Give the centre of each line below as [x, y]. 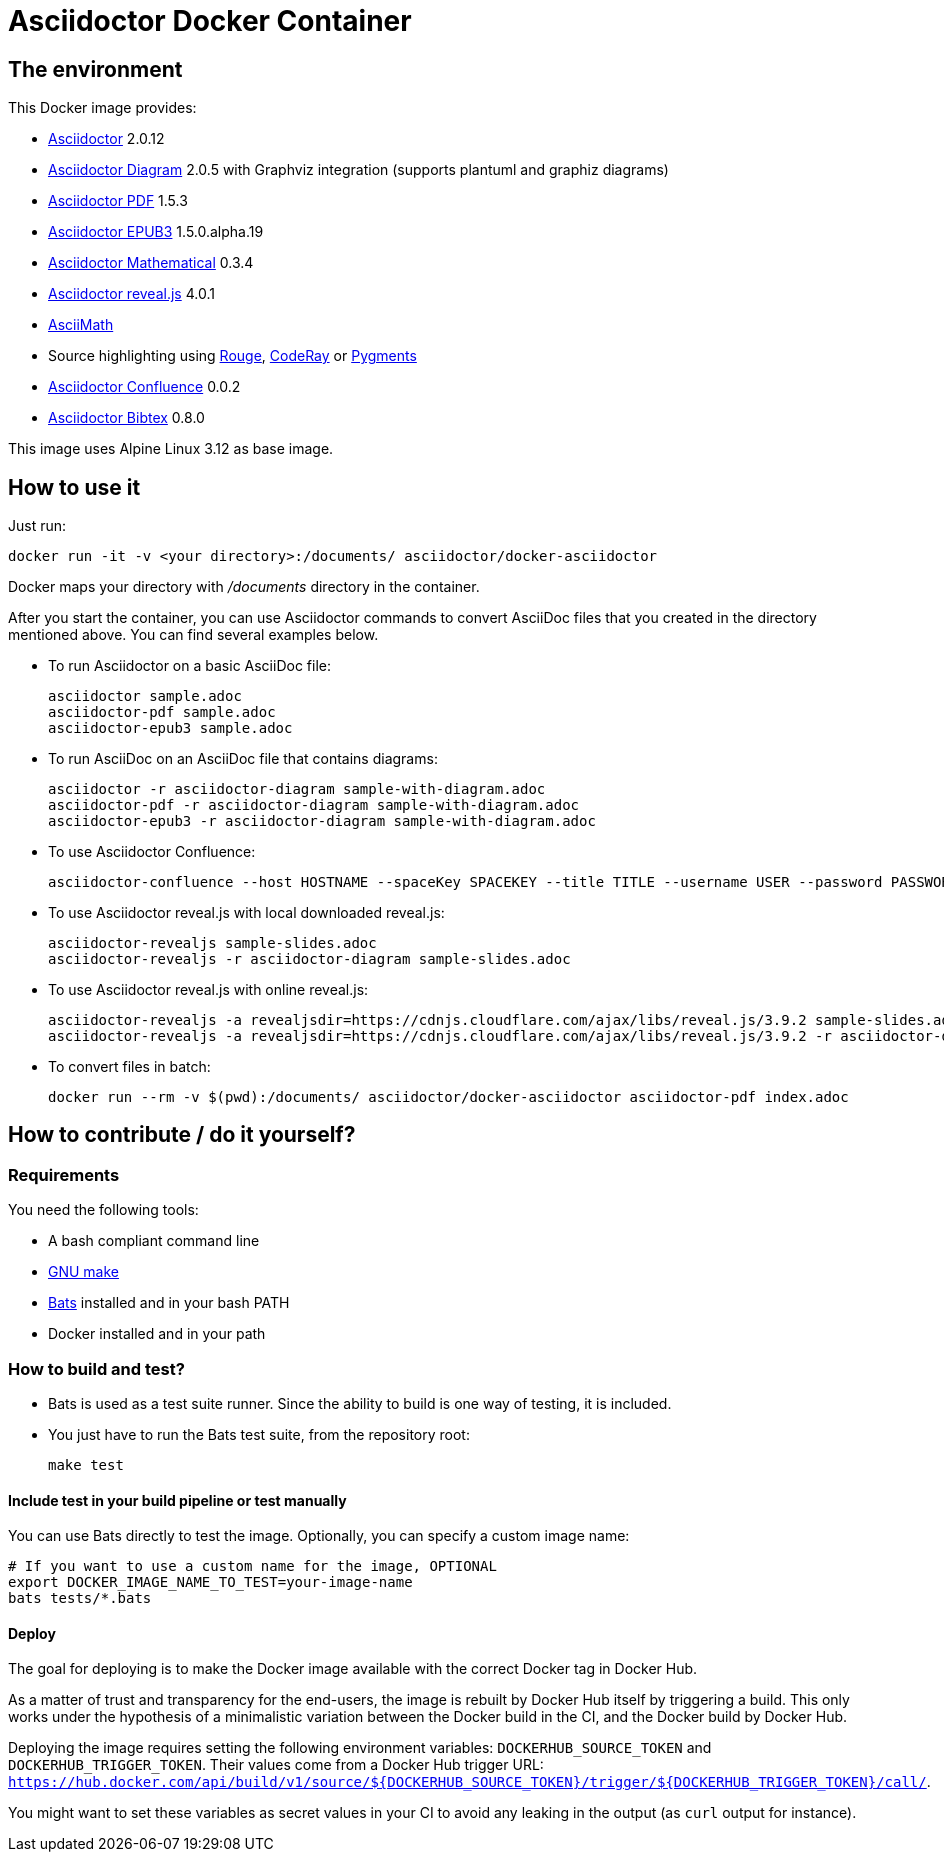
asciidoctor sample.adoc [145, 696]
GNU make [84, 1272]
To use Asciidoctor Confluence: [152, 852]
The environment [95, 69]
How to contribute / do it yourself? [182, 1135]
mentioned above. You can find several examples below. [193, 635]
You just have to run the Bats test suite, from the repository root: [259, 1434]
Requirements [64, 1174]
